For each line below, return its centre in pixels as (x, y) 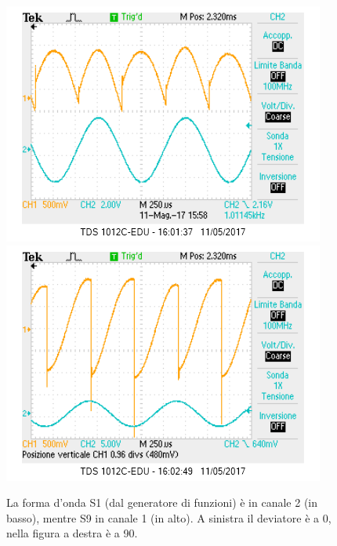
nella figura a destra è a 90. (72, 533)
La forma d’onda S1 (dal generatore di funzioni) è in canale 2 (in (162, 502)
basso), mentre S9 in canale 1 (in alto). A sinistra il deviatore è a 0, (169, 517)
